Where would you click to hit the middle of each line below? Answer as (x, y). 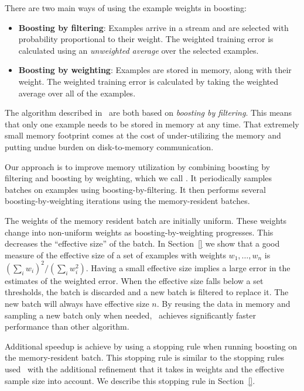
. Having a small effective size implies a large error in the (188, 267)
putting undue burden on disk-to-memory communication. (109, 146)
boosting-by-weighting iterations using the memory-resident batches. (127, 201)
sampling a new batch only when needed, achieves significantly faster (130, 315)
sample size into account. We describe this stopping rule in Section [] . (130, 380)
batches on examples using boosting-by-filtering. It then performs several (135, 189)
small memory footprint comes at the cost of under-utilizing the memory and (143, 135)
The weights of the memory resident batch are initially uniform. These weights (146, 220)
